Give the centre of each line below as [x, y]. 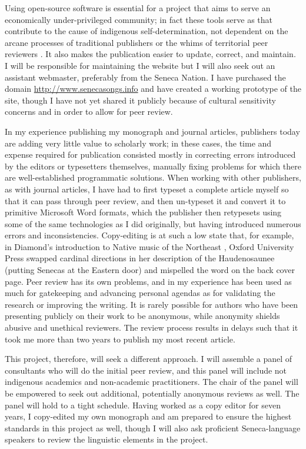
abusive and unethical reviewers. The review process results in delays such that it [152, 327]
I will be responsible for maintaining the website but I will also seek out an [140, 65]
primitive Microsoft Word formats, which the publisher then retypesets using [143, 212]
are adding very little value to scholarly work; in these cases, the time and [138, 143]
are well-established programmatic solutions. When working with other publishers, [153, 177]
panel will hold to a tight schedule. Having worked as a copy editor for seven [143, 405]
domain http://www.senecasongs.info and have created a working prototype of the [153, 89]
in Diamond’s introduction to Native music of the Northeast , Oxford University [149, 246]
